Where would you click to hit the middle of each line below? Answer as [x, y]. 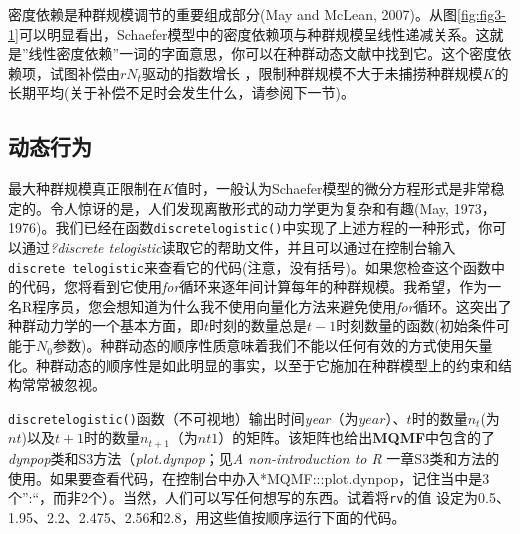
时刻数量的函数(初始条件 [416, 325]
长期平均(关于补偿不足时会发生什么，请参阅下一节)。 [181, 92]
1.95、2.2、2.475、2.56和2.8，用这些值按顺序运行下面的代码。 [207, 516]
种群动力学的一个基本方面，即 [106, 325]
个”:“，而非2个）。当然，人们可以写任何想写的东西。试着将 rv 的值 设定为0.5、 [259, 497]
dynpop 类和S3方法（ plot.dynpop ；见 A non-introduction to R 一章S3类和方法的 [254, 457]
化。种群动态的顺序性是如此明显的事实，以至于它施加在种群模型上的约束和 [253, 364]
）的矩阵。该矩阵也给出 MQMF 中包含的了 [357, 437]
